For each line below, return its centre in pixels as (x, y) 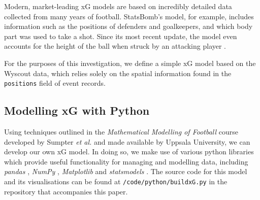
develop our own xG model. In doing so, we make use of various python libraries (129, 152)
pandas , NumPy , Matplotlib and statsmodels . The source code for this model (126, 171)
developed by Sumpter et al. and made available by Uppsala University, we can (127, 141)
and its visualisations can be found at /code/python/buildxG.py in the (116, 181)
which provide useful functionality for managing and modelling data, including (126, 161)
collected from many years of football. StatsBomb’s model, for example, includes (129, 16)
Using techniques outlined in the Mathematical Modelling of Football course (121, 132)
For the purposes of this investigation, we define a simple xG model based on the (130, 63)
